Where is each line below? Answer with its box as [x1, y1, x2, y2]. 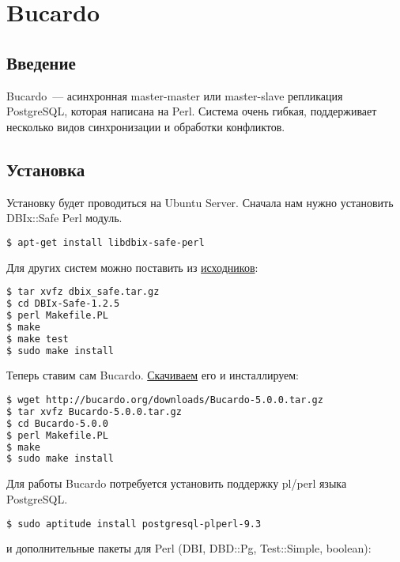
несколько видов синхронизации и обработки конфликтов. [6, 118, 285, 134]
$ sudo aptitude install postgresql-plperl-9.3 [6, 518, 262, 530]
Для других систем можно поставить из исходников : [6, 258, 258, 275]
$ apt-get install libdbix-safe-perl [6, 236, 205, 248]
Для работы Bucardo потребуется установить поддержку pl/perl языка [6, 475, 347, 492]
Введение [6, 50, 76, 74]
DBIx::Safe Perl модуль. [6, 209, 123, 226]
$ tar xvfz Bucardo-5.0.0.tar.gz [6, 405, 182, 417]
